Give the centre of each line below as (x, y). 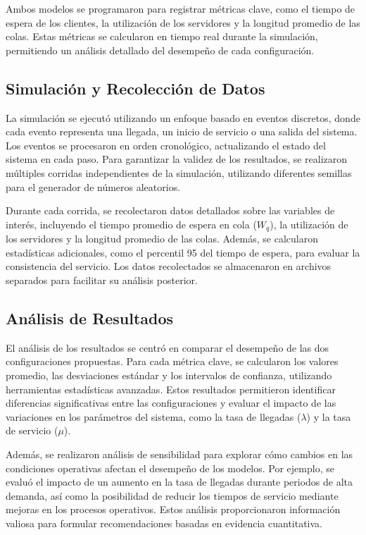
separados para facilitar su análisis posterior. (102, 279)
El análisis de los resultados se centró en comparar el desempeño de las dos (168, 347)
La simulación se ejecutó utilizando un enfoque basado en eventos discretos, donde (183, 117)
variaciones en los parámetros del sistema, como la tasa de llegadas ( (153, 416)
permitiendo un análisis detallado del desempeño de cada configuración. (160, 50)
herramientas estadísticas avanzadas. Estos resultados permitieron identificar (171, 389)
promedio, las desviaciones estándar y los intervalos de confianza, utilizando (169, 375)
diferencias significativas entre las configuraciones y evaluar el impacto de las (171, 403)
